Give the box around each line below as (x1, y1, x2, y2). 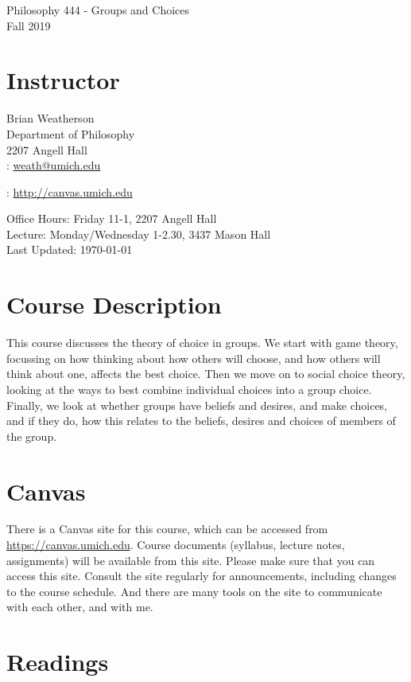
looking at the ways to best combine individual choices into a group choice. (6, 380, 372, 397)
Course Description (6, 288, 222, 321)
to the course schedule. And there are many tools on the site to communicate (6, 583, 382, 599)
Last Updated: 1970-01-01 (6, 241, 133, 258)
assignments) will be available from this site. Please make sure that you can (6, 551, 375, 568)
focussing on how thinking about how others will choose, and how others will (6, 349, 381, 366)
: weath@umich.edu (6, 157, 101, 173)
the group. (6, 427, 57, 444)
